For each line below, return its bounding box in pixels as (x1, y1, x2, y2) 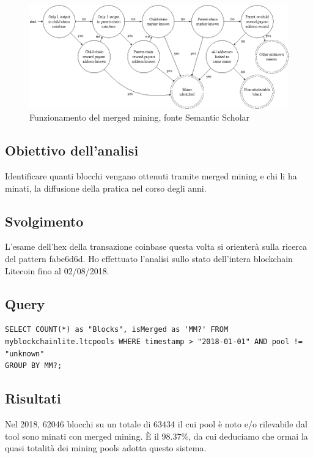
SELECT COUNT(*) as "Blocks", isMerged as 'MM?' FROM (5, 325, 229, 334)
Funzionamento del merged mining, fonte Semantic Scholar (29, 111, 250, 124)
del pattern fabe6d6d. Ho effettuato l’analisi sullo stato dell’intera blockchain (5, 252, 293, 265)
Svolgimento (5, 211, 84, 230)
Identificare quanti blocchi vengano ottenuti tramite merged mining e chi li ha (5, 169, 297, 182)
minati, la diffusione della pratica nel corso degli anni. (5, 181, 207, 194)
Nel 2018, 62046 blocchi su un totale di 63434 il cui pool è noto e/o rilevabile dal (5, 417, 307, 430)
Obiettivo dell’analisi (5, 141, 139, 160)
